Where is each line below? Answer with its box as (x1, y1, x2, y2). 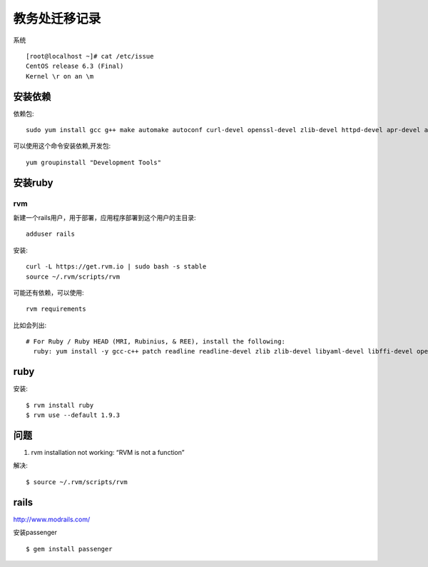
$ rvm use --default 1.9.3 (26, 411, 121, 419)
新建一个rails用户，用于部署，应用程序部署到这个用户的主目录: (13, 213, 196, 221)
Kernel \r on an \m (26, 72, 94, 80)
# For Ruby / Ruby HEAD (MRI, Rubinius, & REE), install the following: (26, 338, 285, 346)
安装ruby (13, 176, 53, 189)
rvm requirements (26, 305, 86, 313)
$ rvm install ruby (26, 401, 94, 409)
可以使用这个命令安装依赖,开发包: (13, 141, 111, 150)
